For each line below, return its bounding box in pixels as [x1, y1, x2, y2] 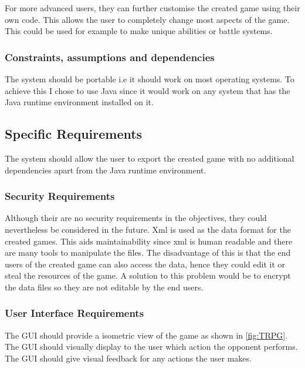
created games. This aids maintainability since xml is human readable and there [5, 235, 293, 247]
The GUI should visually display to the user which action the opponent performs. [5, 340, 298, 353]
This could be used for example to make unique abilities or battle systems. [5, 25, 273, 37]
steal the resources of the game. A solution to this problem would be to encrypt [5, 269, 291, 282]
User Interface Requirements [5, 306, 144, 320]
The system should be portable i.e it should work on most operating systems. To [5, 73, 294, 85]
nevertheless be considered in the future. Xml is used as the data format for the [5, 223, 291, 235]
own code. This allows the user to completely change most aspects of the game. [5, 13, 290, 25]
